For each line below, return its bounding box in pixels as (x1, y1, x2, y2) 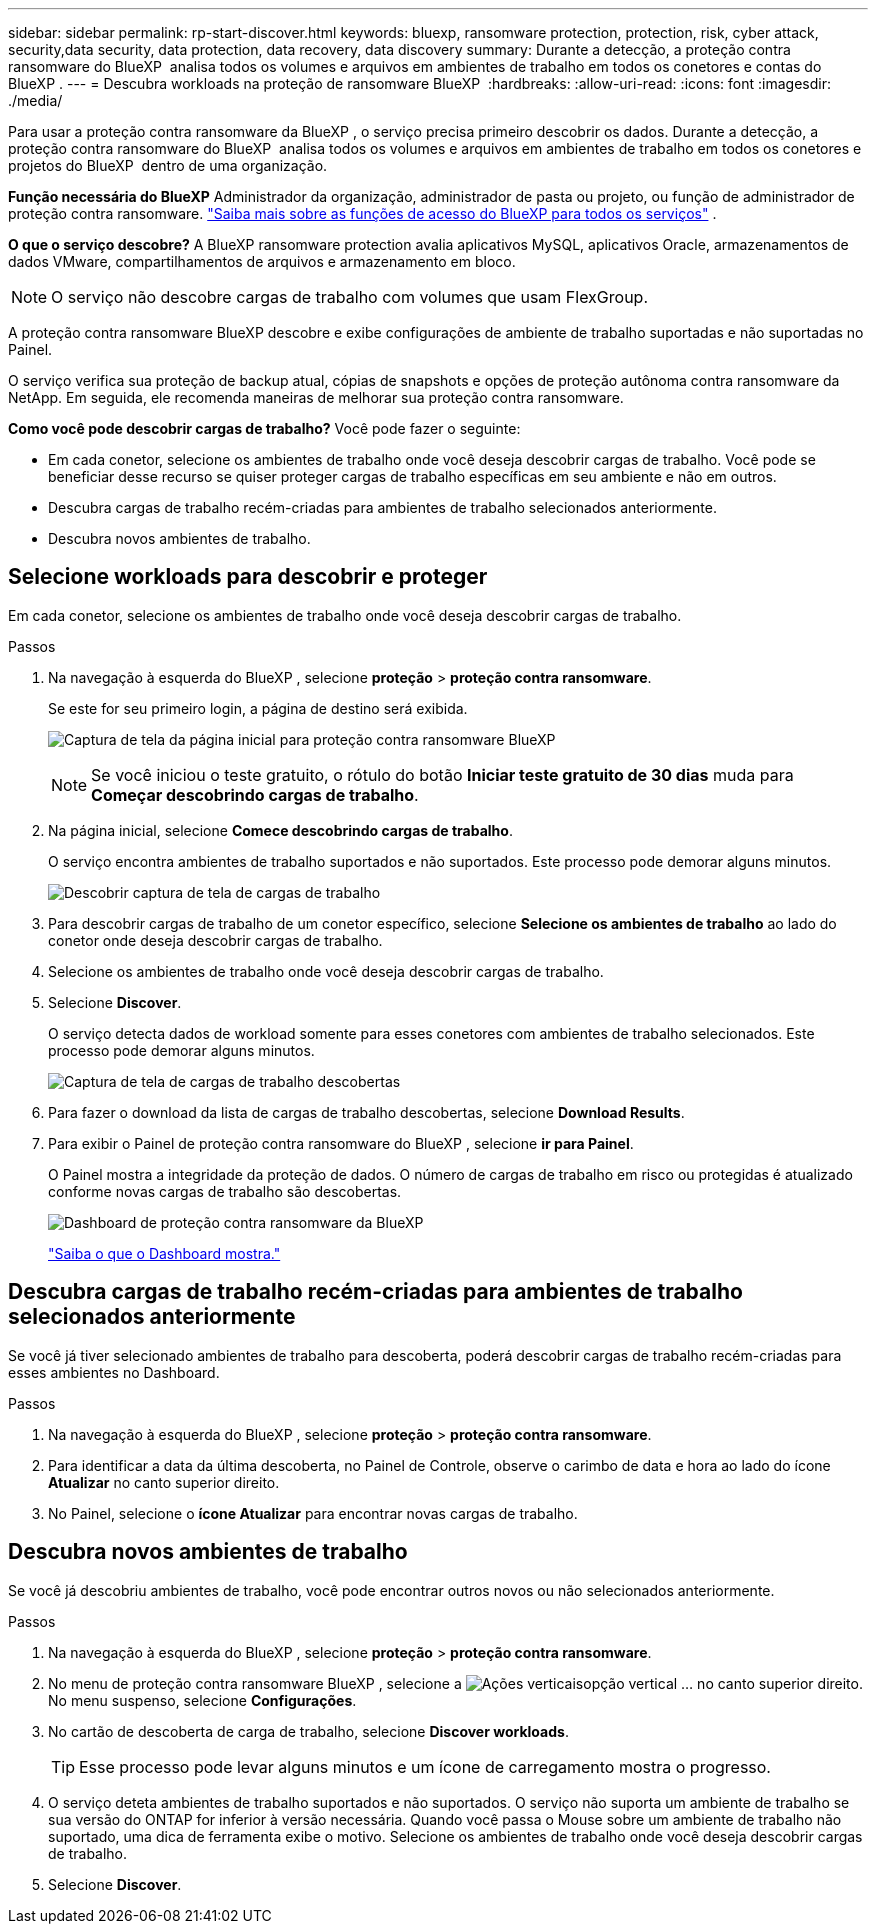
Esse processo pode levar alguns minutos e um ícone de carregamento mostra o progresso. (79, 1756, 771, 1777)
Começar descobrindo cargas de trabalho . (91, 784, 419, 805)
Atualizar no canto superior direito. (48, 1473, 280, 1491)
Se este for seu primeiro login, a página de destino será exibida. (48, 699, 468, 717)
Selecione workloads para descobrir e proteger (8, 564, 488, 590)
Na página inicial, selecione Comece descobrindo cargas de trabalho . (48, 821, 513, 839)
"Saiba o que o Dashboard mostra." (48, 1244, 281, 1262)
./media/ (8, 92, 63, 109)
